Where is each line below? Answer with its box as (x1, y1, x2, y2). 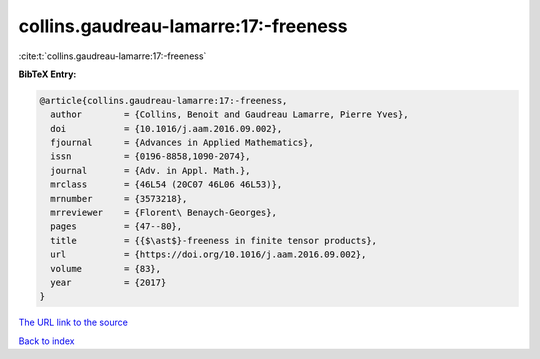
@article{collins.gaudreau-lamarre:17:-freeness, (39, 95, 288, 106)
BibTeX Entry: (18, 68, 77, 80)
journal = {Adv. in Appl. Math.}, (50, 165, 251, 176)
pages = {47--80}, (50, 221, 183, 232)
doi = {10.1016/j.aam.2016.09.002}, (50, 123, 283, 134)
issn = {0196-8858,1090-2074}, (50, 151, 251, 162)
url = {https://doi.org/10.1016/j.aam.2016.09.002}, (50, 249, 367, 260)
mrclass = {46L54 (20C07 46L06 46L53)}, (50, 179, 283, 190)
